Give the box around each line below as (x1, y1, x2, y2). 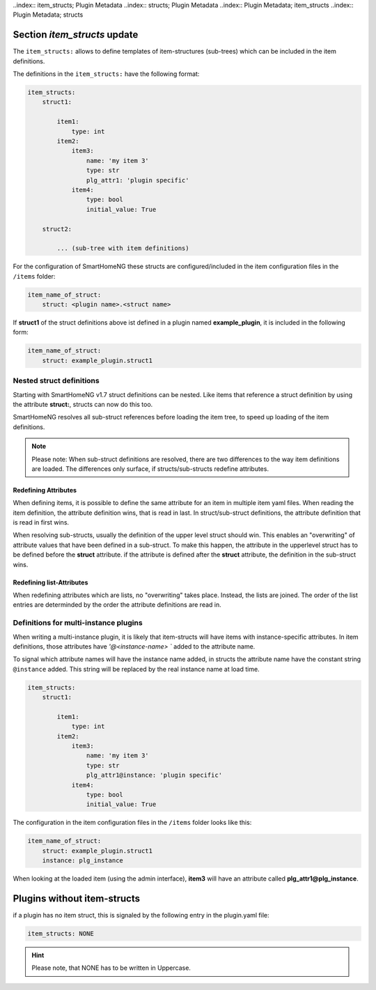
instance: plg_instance (42, 857, 123, 865)
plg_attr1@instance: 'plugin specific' (86, 771, 223, 780)
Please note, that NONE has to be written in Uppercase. (31, 964, 191, 972)
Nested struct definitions (13, 376, 100, 386)
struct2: (42, 225, 72, 233)
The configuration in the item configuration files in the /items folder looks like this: (13, 819, 252, 827)
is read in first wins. (13, 518, 70, 527)
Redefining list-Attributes (13, 578, 88, 587)
